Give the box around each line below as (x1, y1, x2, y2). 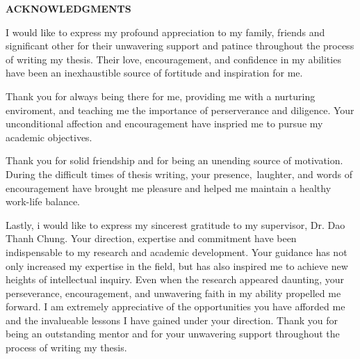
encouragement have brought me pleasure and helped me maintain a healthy (6, 180, 332, 195)
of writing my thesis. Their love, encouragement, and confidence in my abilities (6, 51, 341, 66)
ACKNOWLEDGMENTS (6, 1, 131, 15)
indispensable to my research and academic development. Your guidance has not (6, 244, 347, 259)
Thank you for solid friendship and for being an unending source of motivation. (6, 153, 343, 168)
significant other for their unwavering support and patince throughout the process (6, 38, 354, 53)
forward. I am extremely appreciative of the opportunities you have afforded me (6, 299, 345, 314)
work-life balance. (6, 194, 80, 209)
